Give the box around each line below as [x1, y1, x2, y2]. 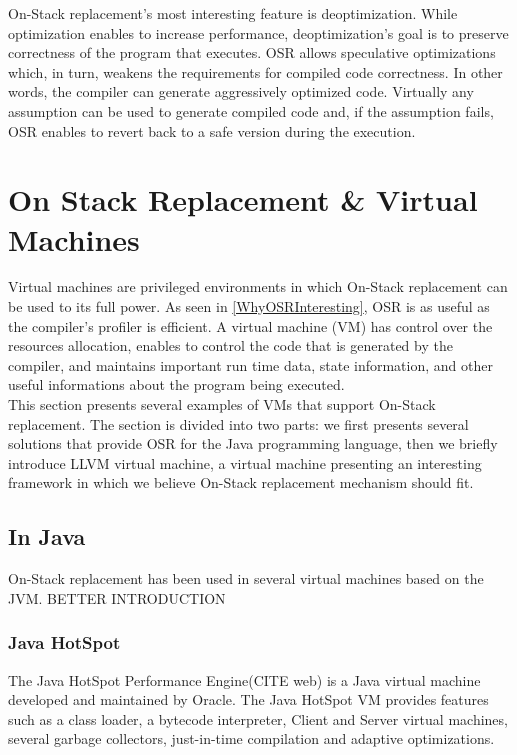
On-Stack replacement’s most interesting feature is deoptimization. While [8, 3, 458, 23]
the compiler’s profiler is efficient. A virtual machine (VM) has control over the [8, 315, 493, 336]
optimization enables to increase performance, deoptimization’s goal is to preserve [8, 22, 509, 43]
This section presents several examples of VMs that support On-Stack [8, 394, 436, 415]
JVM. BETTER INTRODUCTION [8, 587, 226, 608]
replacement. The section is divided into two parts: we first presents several [8, 413, 469, 434]
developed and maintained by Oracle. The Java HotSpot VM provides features [8, 689, 489, 710]
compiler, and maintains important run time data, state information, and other [8, 354, 493, 375]
